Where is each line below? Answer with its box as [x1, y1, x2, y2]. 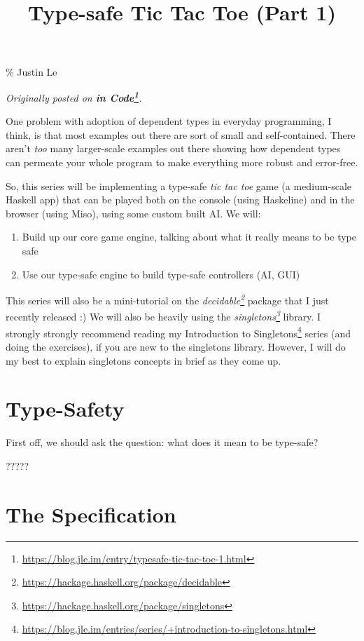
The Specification [6, 499, 176, 528]
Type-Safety [6, 394, 125, 423]
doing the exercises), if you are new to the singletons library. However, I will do [6, 339, 346, 353]
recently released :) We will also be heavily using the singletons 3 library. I [6, 307, 321, 324]
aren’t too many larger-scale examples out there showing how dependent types [6, 141, 341, 156]
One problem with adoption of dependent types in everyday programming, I [6, 114, 332, 128]
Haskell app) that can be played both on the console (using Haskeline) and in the [6, 192, 355, 207]
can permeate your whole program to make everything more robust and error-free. [6, 155, 358, 169]
